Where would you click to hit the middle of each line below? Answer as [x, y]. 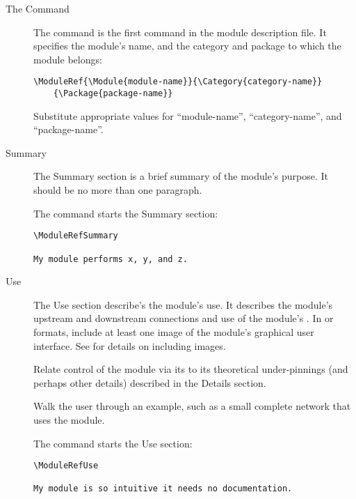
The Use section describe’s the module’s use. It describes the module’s [183, 304]
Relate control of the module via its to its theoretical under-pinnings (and [191, 369]
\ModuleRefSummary [76, 236]
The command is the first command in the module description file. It [180, 32]
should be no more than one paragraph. [118, 190]
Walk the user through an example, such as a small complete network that [192, 406]
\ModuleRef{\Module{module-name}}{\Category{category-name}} [178, 82]
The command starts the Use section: [113, 443]
